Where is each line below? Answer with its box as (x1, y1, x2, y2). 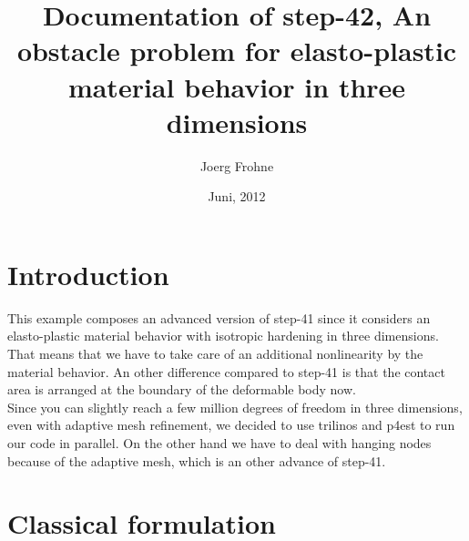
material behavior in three (67, 67, 406, 105)
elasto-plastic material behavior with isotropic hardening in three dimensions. (7, 326, 439, 345)
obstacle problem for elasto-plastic (16, 32, 457, 69)
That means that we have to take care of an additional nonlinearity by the (7, 344, 423, 362)
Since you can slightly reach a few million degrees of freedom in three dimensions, (7, 397, 463, 416)
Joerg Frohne (199, 156, 274, 175)
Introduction (7, 255, 169, 292)
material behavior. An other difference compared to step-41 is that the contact (7, 362, 445, 381)
